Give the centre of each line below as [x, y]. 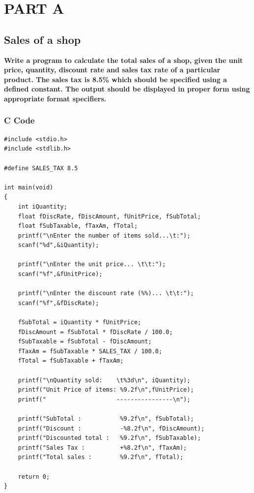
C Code [19, 120]
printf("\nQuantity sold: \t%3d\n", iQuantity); [104, 380]
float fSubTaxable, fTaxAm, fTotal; [78, 226]
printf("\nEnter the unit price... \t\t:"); [92, 264]
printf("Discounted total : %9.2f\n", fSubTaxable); [109, 438]
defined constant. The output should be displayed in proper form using [127, 89]
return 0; [34, 477]
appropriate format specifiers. [55, 98]
